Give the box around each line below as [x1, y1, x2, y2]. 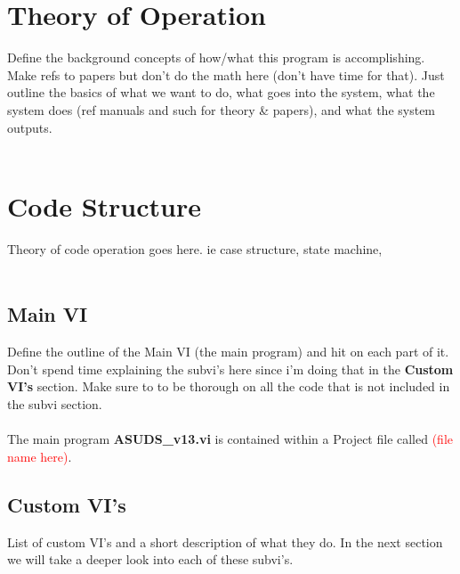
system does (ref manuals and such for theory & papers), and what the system [7, 100, 436, 119]
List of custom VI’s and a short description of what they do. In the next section [7, 532, 443, 551]
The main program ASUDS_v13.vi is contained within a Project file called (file [7, 430, 454, 448]
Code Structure [7, 187, 201, 224]
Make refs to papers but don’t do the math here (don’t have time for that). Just [7, 65, 445, 84]
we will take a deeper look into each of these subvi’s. [7, 550, 294, 569]
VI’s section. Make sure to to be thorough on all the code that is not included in [7, 377, 450, 396]
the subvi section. [7, 394, 102, 413]
